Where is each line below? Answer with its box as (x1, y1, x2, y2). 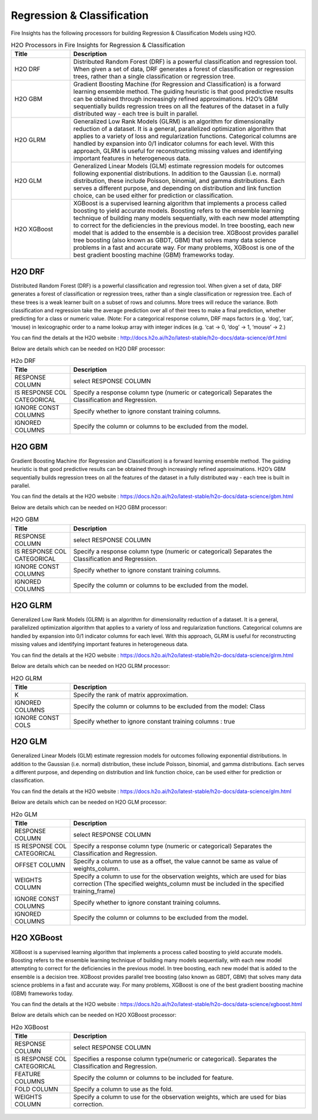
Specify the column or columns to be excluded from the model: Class (73, 702, 266, 710)
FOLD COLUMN (14, 1085, 58, 1093)
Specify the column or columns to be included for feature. (73, 1074, 234, 1082)
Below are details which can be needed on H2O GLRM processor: (11, 663, 170, 670)
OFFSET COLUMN (14, 861, 65, 869)
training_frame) (73, 887, 116, 895)
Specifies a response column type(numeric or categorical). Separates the (73, 1055, 277, 1063)
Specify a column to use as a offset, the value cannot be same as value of (73, 857, 279, 866)
